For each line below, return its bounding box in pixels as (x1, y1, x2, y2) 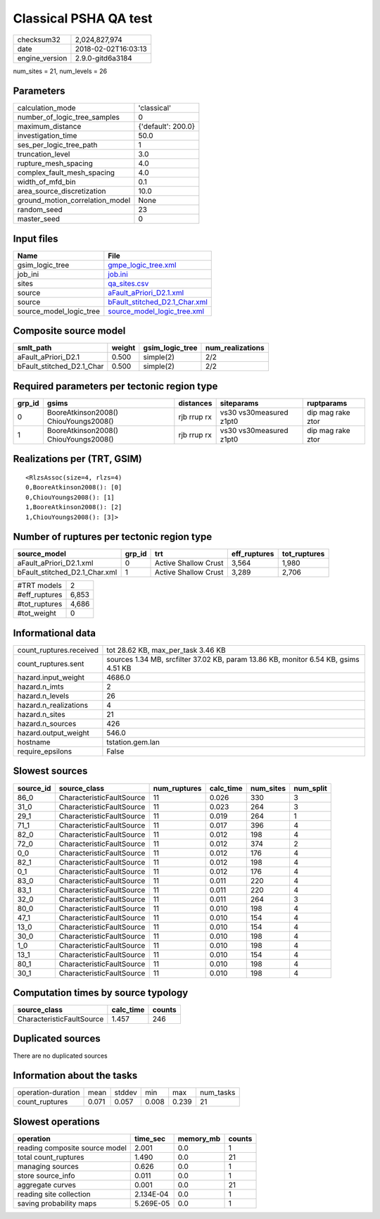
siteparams (220, 399, 259, 408)
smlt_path (17, 343, 52, 353)
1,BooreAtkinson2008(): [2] (25, 504, 122, 511)
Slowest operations (13, 1115, 100, 1127)
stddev (114, 1088, 137, 1098)
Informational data (13, 627, 96, 639)
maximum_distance (17, 122, 82, 132)
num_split (293, 783, 327, 793)
